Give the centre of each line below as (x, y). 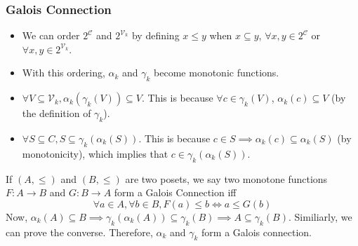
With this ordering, (64, 73)
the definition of (57, 113)
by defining (155, 35)
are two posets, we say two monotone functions (226, 178)
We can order (51, 35)
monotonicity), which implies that (95, 153)
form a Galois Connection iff (175, 192)
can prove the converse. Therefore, (79, 232)
